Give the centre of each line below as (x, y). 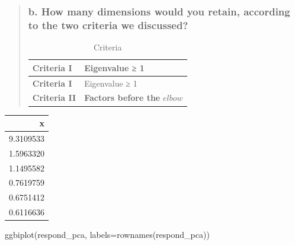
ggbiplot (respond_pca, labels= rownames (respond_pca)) (107, 235)
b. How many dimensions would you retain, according (159, 11)
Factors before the (122, 98)
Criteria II (54, 98)
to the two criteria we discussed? (108, 25)
